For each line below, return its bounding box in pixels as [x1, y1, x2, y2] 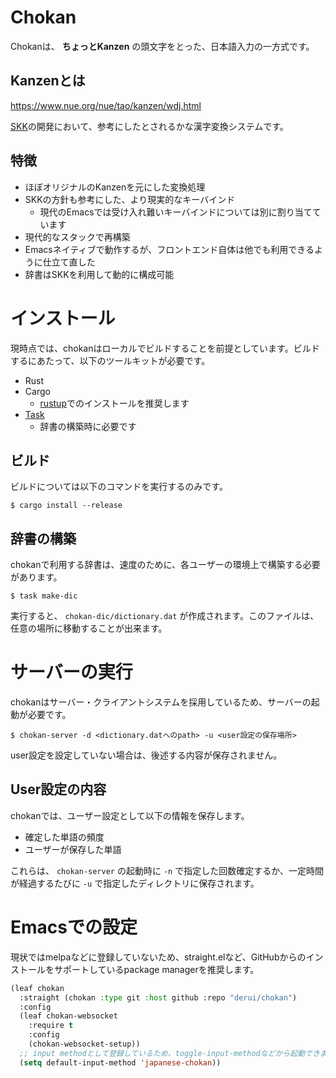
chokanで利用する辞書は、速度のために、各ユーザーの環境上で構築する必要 [10, 559, 321, 571]
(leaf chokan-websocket [19, 1011, 118, 1021]
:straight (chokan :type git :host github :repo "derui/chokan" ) [19, 992, 298, 1003]
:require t [28, 1021, 74, 1031]
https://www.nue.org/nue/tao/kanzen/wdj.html [10, 99, 202, 111]
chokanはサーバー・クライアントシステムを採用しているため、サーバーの [10, 696, 312, 708]
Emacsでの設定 [10, 916, 138, 939]
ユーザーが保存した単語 [24, 843, 122, 855]
